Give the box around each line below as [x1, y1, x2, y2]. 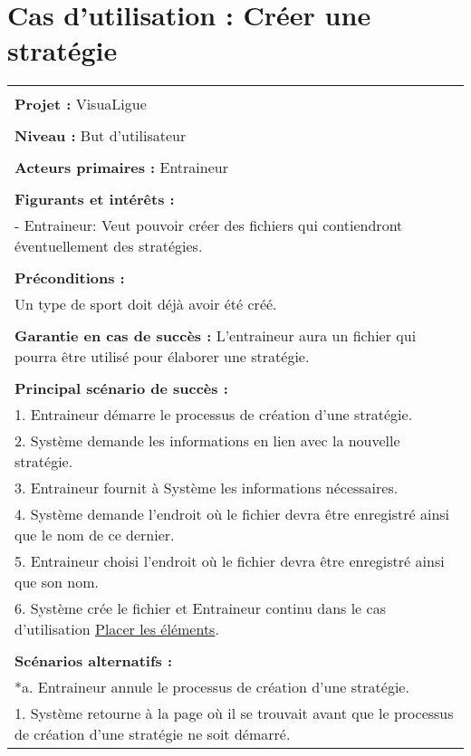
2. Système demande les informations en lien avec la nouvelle [14, 430, 400, 452]
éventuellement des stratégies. [14, 235, 203, 257]
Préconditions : [14, 267, 125, 289]
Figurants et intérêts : [14, 188, 175, 210]
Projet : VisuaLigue [14, 93, 147, 115]
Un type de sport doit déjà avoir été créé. [14, 293, 277, 315]
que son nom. [14, 571, 99, 593]
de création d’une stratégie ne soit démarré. [14, 723, 291, 745]
